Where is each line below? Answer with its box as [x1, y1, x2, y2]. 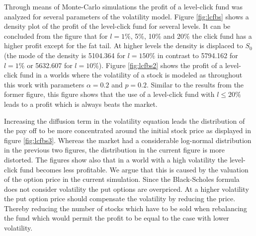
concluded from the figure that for [4, 30, 108, 41]
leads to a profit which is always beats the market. [4, 98, 158, 109]
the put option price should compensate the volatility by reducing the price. [4, 193, 236, 204]
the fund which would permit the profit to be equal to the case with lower [4, 213, 229, 223]
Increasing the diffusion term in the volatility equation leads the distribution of [4, 115, 245, 126]
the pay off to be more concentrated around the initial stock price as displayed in [4, 125, 251, 136]
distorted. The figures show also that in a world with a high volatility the [4, 154, 228, 164]
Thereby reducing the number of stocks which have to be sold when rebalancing [4, 203, 247, 213]
